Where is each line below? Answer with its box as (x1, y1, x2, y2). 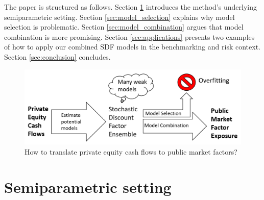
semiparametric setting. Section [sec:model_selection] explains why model (4, 11, 235, 22)
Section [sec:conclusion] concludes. (4, 51, 111, 62)
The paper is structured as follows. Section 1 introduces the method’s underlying (4, 2, 257, 12)
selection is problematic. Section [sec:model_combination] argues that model (4, 21, 244, 32)
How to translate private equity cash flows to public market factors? (25, 146, 237, 157)
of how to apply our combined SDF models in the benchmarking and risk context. (4, 41, 260, 52)
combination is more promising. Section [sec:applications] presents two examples (4, 31, 255, 42)
